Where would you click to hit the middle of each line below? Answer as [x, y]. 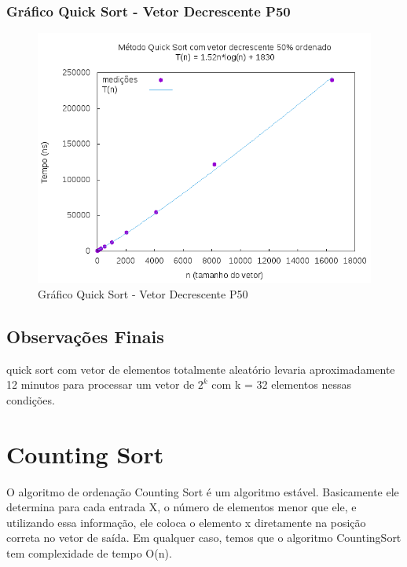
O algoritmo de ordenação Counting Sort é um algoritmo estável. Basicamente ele [203, 491]
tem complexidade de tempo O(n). [89, 552]
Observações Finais [85, 336]
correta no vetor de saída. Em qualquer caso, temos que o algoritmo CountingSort [204, 538]
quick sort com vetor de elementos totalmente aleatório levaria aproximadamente [201, 369]
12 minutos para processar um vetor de [101, 384]
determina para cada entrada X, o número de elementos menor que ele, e [181, 507]
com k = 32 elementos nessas [281, 384]
